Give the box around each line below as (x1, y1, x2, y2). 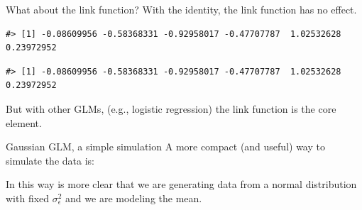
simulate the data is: (6, 153, 94, 167)
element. (6, 115, 42, 130)
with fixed (6, 190, 50, 205)
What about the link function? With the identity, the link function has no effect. (6, 2, 357, 16)
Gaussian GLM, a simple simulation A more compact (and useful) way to (6, 139, 325, 154)
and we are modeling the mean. (65, 190, 202, 205)
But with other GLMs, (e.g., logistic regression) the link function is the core (6, 101, 336, 116)
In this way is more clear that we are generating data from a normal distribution (6, 177, 357, 192)
